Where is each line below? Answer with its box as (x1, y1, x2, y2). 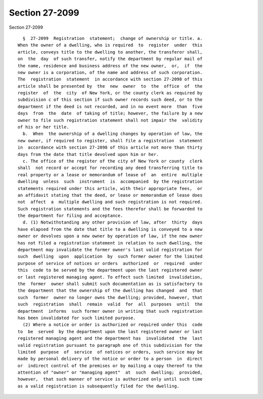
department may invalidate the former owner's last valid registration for (18, 247, 203, 253)
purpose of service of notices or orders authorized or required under (18, 261, 203, 266)
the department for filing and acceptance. (18, 213, 123, 219)
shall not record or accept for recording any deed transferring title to (18, 165, 203, 171)
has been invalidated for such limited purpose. (18, 315, 136, 321)
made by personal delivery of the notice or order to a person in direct (18, 356, 203, 361)
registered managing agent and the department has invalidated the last (18, 336, 203, 341)
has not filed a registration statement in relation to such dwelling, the (18, 240, 203, 246)
